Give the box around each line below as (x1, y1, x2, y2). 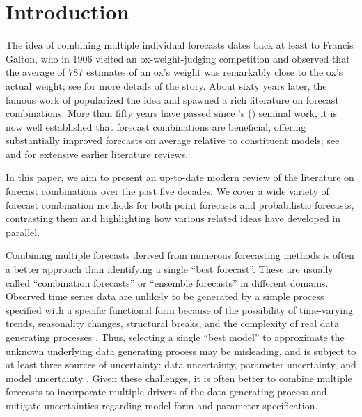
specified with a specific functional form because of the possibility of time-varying (6, 302, 354, 317)
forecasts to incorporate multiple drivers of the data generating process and (6, 384, 327, 399)
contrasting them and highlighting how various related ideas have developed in (6, 211, 341, 226)
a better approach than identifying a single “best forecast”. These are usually (6, 262, 333, 276)
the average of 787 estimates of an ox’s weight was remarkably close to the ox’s (6, 65, 343, 79)
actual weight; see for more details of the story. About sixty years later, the (6, 78, 327, 93)
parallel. (6, 224, 40, 239)
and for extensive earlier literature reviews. (6, 146, 189, 161)
